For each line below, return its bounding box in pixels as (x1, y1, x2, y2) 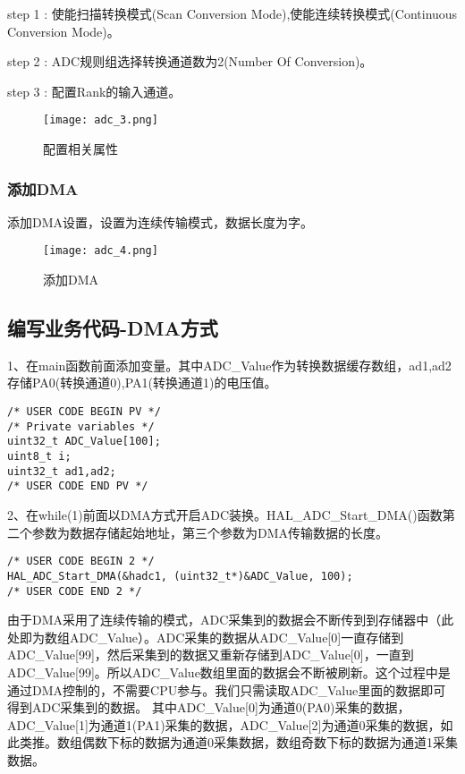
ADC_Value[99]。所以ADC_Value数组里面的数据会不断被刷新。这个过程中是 (7, 662, 451, 681)
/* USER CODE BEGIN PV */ (7, 405, 161, 419)
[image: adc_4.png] (43, 244, 158, 258)
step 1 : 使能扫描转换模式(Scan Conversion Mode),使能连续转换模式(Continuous (7, 4, 458, 22)
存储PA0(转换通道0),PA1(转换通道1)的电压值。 (7, 373, 277, 392)
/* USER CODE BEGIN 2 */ (7, 555, 155, 568)
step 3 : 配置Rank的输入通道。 (7, 81, 182, 100)
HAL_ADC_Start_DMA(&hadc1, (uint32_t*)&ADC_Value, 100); (7, 569, 353, 583)
